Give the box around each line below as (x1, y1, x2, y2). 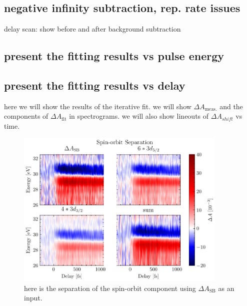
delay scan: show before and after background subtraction (4, 24, 181, 34)
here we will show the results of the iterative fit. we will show (4, 101, 191, 111)
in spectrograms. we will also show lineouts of (69, 111, 209, 121)
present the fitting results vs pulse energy (4, 48, 224, 64)
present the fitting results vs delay (4, 77, 185, 93)
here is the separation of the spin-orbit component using (24, 282, 196, 293)
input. (24, 292, 42, 303)
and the (219, 101, 243, 111)
